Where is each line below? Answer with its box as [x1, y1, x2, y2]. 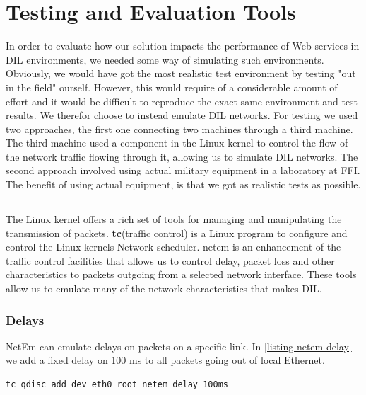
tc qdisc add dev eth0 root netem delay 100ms [6, 379, 228, 390]
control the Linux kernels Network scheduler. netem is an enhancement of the [6, 239, 341, 254]
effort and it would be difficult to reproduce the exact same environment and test [6, 93, 358, 108]
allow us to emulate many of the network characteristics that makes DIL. [6, 281, 322, 296]
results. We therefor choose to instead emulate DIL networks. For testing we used [6, 108, 358, 122]
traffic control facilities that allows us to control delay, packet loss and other [6, 253, 335, 268]
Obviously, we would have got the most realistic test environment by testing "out [6, 66, 356, 81]
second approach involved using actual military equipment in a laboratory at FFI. [6, 163, 360, 178]
